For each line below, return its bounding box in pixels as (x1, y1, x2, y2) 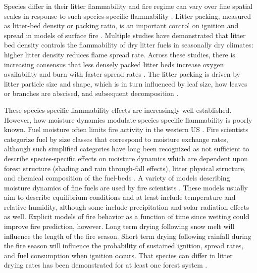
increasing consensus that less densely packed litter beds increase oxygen (4, 59, 224, 69)
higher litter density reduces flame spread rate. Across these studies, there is (4, 49, 235, 59)
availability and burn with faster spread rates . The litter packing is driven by (4, 69, 240, 79)
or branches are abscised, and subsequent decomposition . (4, 88, 179, 98)
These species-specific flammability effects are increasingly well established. (4, 104, 232, 115)
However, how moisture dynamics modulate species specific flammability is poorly (4, 114, 253, 125)
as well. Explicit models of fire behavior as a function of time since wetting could (4, 211, 250, 222)
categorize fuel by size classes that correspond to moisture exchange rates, (4, 134, 228, 144)
